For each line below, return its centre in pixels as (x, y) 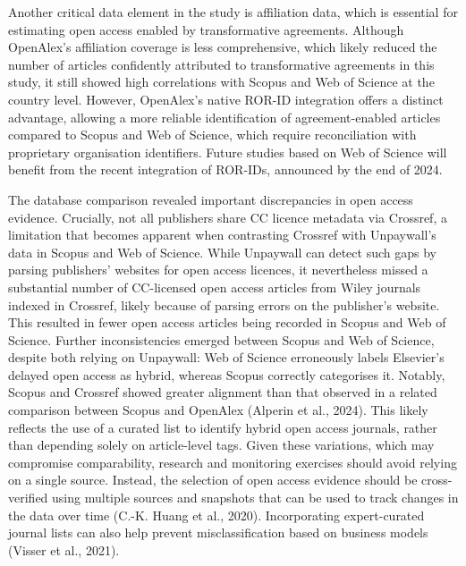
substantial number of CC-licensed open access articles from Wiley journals (215, 287)
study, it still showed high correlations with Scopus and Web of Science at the (221, 82)
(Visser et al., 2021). (64, 549)
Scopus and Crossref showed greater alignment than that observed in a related (223, 392)
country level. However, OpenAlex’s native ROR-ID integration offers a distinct (226, 99)
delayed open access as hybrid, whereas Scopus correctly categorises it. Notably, (227, 374)
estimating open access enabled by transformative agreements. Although (206, 29)
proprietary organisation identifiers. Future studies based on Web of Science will (228, 152)
